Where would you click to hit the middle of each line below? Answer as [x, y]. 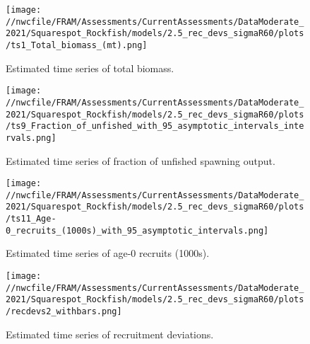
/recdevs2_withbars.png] [64, 311]
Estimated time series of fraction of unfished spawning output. [141, 160]
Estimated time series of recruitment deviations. [110, 334]
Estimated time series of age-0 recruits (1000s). [108, 253]
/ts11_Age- [31, 219]
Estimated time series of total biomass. [90, 68]
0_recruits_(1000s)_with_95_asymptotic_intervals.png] [137, 230]
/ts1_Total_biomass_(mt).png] [77, 45]
